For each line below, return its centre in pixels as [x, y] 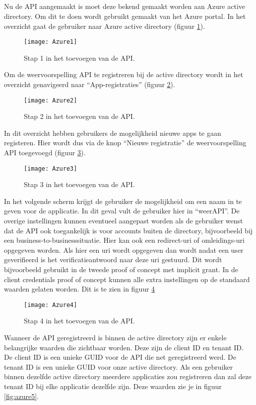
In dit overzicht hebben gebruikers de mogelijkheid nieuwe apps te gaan [113, 133]
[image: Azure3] [51, 168]
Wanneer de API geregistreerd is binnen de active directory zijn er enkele [115, 338]
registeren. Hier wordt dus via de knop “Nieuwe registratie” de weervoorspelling [125, 143]
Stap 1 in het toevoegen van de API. [79, 57]
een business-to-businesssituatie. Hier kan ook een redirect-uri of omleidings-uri [124, 240]
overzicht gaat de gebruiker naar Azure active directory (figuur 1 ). [105, 26]
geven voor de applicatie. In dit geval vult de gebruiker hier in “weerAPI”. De [122, 211]
